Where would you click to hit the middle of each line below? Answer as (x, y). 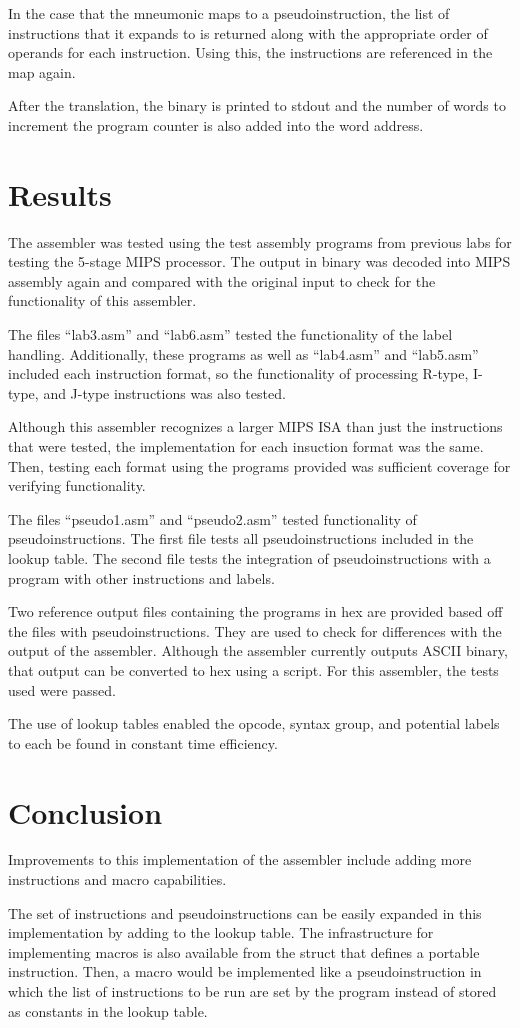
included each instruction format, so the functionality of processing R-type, (238, 373)
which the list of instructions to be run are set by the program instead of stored (252, 991)
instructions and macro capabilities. (117, 879)
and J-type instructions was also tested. (164, 392)
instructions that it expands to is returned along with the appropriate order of (248, 32)
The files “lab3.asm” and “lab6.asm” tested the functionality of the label (230, 334)
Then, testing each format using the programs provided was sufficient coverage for (259, 465)
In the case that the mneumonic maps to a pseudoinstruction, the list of (229, 13)
